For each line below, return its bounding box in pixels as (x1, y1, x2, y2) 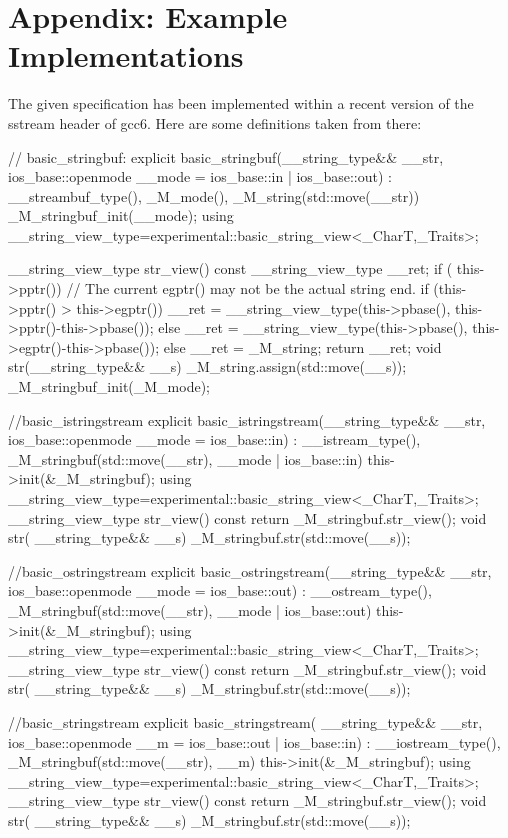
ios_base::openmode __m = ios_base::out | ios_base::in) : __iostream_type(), (8, 731, 501, 752)
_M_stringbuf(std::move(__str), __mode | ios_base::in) (8, 448, 363, 469)
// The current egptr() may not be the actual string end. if (66, 278, 429, 299)
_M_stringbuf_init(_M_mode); (8, 376, 211, 397)
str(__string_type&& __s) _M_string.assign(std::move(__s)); (8, 356, 407, 377)
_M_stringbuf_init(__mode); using (8, 205, 234, 226)
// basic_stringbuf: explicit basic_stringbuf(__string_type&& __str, (8, 146, 444, 167)
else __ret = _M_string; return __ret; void (163, 336, 442, 357)
